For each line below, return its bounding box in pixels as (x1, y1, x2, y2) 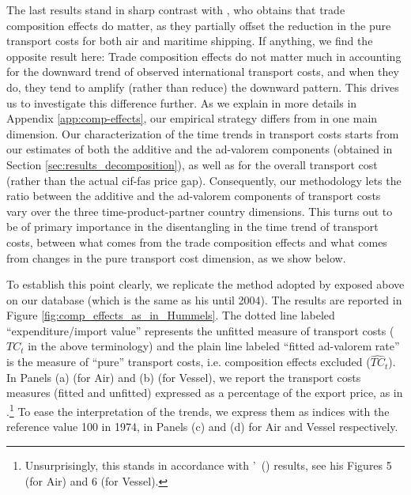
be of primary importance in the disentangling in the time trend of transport (6, 218, 379, 235)
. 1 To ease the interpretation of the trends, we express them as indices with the (6, 401, 390, 419)
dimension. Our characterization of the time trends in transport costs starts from (6, 125, 399, 142)
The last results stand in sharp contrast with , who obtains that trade (6, 2, 345, 17)
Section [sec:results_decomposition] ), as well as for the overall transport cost (6, 156, 378, 172)
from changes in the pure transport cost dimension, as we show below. (6, 249, 346, 266)
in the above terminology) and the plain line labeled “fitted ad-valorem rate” (28, 338, 400, 354)
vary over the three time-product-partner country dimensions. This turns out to (6, 202, 393, 219)
